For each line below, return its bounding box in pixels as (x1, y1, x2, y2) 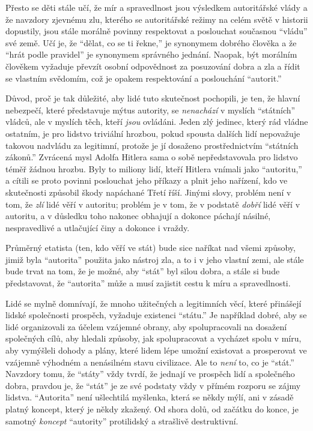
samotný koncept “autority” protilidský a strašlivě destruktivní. (5, 414, 239, 427)
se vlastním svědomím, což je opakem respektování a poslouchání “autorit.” (5, 71, 282, 84)
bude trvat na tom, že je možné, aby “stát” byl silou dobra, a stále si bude (5, 265, 280, 277)
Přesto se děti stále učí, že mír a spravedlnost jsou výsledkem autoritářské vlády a (5, 1, 308, 13)
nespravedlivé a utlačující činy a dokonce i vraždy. (5, 221, 190, 234)
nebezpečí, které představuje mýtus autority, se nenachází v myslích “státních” (5, 103, 296, 116)
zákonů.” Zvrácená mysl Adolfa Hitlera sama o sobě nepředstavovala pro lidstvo (5, 151, 298, 163)
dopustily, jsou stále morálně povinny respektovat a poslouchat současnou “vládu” (5, 25, 308, 37)
